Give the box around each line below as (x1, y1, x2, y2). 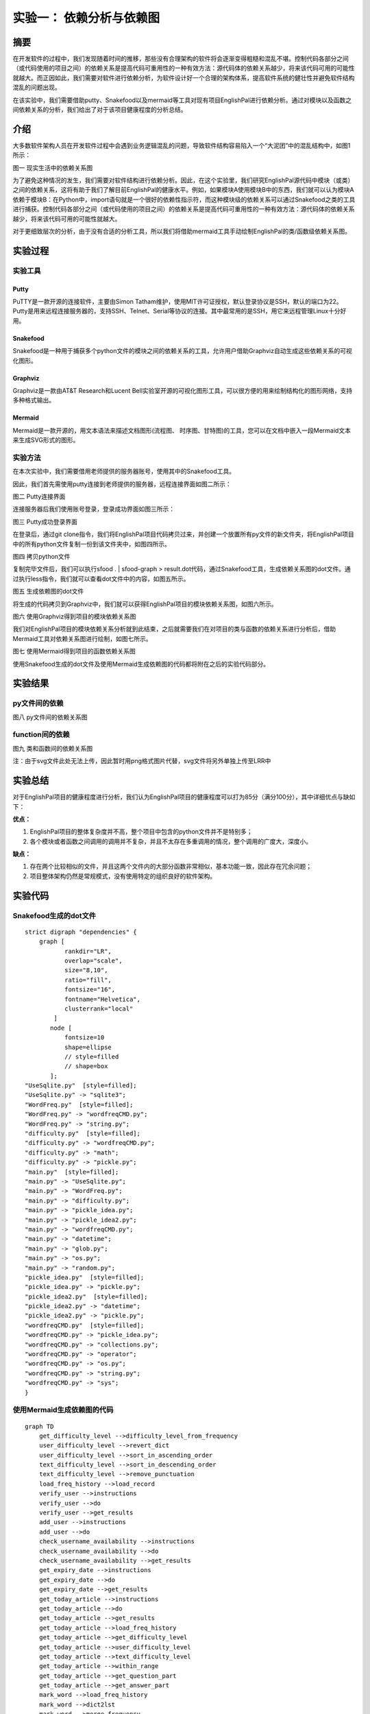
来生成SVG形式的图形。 (12, 436, 79, 444)
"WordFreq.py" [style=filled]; (25, 1100, 134, 1109)
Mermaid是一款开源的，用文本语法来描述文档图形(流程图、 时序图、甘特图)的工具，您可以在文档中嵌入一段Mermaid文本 (12, 426, 351, 435)
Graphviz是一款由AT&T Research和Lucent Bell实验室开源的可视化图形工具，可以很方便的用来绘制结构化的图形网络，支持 (12, 386, 353, 394)
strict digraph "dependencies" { (25, 928, 137, 936)
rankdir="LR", (64, 947, 112, 955)
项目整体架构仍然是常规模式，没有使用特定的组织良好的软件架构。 (29, 871, 216, 880)
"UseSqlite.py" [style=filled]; (25, 1082, 137, 1089)
